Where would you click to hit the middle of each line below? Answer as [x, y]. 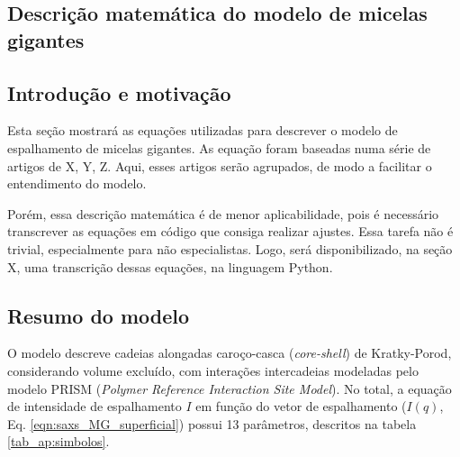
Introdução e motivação [119, 92]
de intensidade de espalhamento [95, 406]
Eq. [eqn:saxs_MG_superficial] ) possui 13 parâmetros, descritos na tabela [212, 423]
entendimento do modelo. [77, 183]
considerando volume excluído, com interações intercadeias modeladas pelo [213, 370]
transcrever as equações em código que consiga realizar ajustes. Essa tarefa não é [230, 231]
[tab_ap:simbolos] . [59, 441]
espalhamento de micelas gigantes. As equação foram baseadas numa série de [219, 147]
